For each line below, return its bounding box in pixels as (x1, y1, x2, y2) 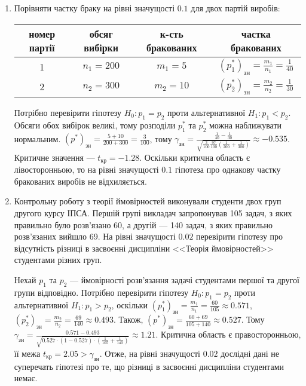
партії (29, 40, 55, 54)
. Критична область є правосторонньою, (155, 328, 301, 341)
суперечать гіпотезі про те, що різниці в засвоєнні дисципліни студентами (14, 360, 284, 372)
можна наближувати (209, 118, 282, 131)
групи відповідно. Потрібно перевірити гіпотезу (14, 286, 189, 298)
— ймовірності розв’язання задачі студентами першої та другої (70, 274, 299, 286)
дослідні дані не (221, 347, 280, 359)
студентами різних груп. (14, 253, 102, 266)
